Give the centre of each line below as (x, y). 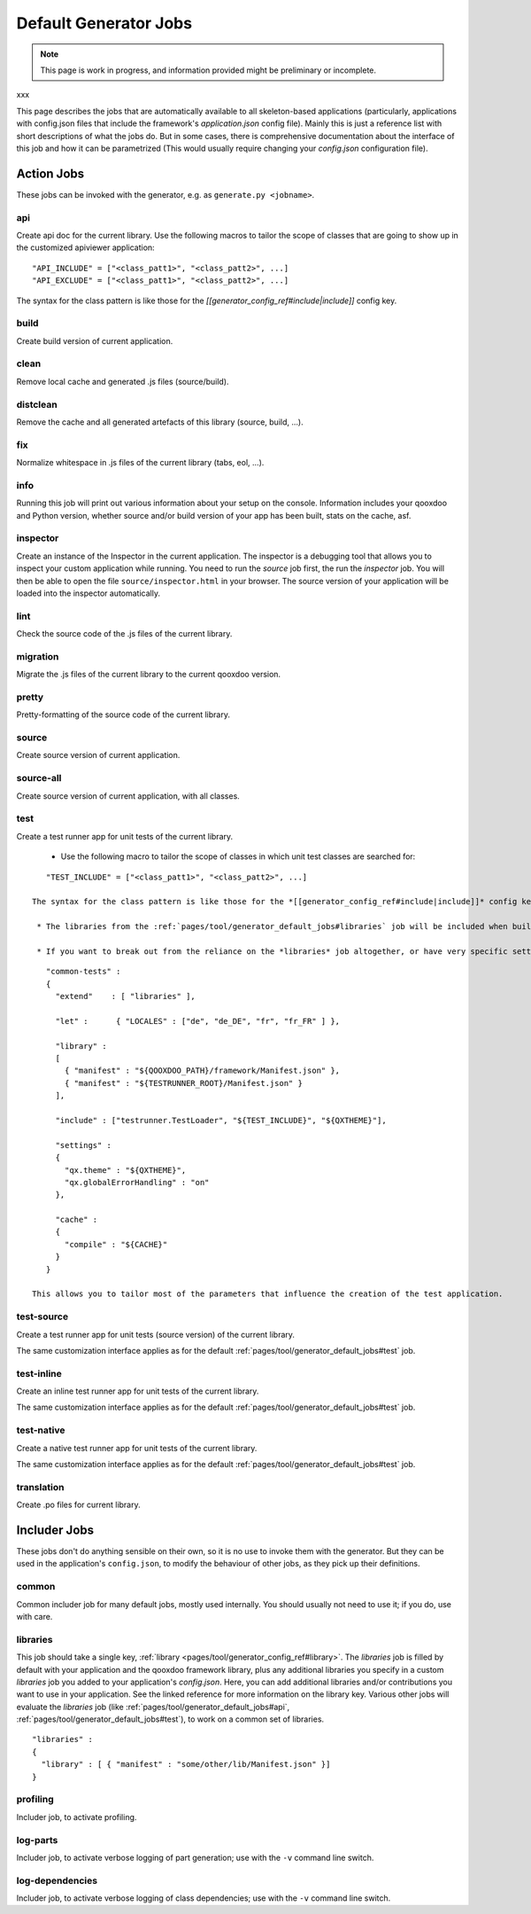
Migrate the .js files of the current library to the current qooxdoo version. (149, 675)
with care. (35, 1616)
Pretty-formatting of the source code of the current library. (123, 715)
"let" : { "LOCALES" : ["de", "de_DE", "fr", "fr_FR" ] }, (198, 1021)
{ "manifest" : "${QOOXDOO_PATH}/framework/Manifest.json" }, (203, 1071)
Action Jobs (50, 173)
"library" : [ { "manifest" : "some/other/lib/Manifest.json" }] (186, 1765)
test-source (42, 1316)
